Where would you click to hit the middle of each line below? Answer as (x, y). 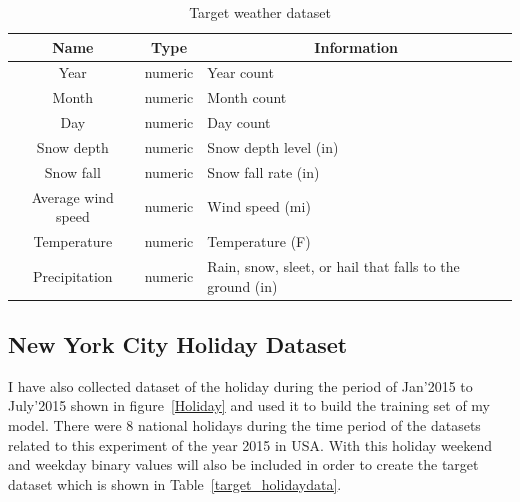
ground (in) (242, 285)
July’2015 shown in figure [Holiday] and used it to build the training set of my (249, 405)
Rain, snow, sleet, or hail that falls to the (333, 265)
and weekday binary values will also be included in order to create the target (243, 464)
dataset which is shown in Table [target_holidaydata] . (175, 483)
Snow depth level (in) (273, 146)
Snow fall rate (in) (263, 171)
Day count (239, 122)
